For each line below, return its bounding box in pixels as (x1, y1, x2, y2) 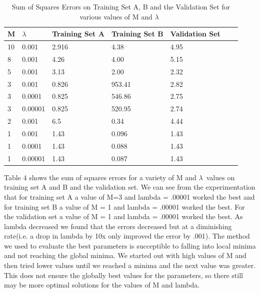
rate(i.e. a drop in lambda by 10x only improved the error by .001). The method (4, 231, 250, 241)
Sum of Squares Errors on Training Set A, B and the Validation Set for (11, 1, 230, 11)
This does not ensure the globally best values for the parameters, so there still (4, 270, 243, 280)
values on (206, 172, 235, 182)
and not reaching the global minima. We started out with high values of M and (4, 250, 246, 261)
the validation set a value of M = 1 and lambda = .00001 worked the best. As (4, 211, 243, 222)
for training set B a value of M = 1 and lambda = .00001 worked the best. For (4, 201, 245, 212)
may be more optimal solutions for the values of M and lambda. (4, 280, 200, 290)
